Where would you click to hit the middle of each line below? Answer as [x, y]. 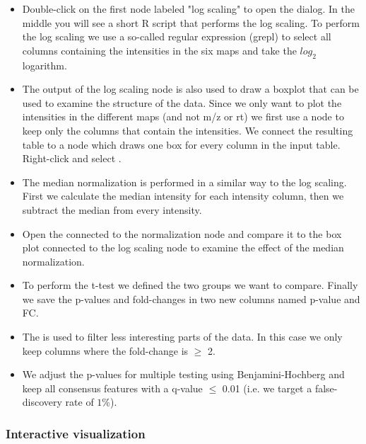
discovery [42, 402]
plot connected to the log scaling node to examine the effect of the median [183, 247]
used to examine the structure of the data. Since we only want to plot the [182, 102]
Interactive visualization [76, 433]
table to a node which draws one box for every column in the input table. [181, 144]
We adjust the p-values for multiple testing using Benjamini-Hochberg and [183, 374]
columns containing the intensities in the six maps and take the [159, 50]
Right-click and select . [72, 158]
